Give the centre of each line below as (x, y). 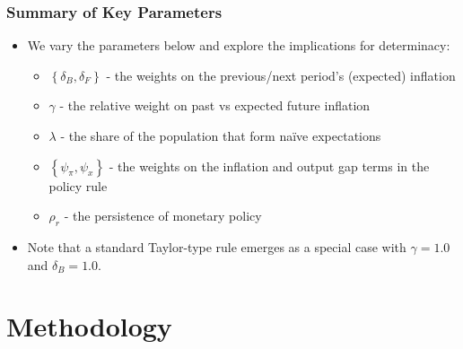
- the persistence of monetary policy (163, 216)
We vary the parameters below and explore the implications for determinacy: (239, 45)
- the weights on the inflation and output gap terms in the (269, 166)
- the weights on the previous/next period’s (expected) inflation (281, 75)
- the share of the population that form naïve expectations (221, 135)
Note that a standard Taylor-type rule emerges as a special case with (217, 246)
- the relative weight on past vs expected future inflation (215, 105)
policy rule (78, 185)
